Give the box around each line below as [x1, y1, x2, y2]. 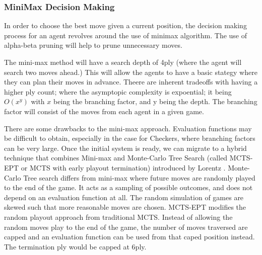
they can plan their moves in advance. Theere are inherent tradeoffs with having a [4, 76, 258, 87]
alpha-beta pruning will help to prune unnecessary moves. [4, 40, 182, 50]
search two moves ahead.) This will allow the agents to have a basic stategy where [4, 66, 257, 77]
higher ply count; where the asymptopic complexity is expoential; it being [4, 86, 232, 97]
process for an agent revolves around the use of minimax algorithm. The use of [4, 30, 247, 40]
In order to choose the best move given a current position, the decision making [4, 20, 247, 31]
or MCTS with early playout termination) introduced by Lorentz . [21, 162, 226, 173]
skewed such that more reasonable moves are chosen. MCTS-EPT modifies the [4, 202, 246, 212]
